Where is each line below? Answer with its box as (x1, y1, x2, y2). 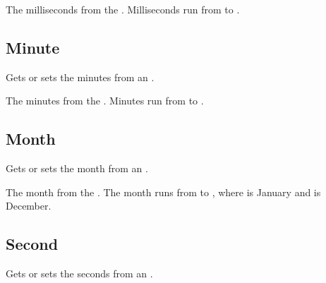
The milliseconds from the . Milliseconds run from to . (6, 2, 240, 16)
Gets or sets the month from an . (6, 161, 148, 176)
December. (6, 198, 52, 213)
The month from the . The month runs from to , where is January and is (6, 184, 321, 199)
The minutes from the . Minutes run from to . (6, 93, 204, 108)
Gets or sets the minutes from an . (6, 69, 155, 84)
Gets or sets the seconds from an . (6, 266, 153, 281)
